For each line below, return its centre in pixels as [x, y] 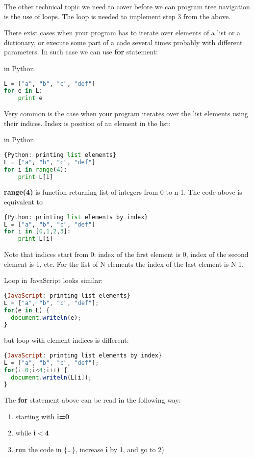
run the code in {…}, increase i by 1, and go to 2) [90, 449]
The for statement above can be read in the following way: [92, 400]
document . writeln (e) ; [46, 318]
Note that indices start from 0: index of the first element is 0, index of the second [126, 254]
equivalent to [23, 202]
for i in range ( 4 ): [36, 169]
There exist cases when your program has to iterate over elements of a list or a [122, 33]
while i [25, 433]
